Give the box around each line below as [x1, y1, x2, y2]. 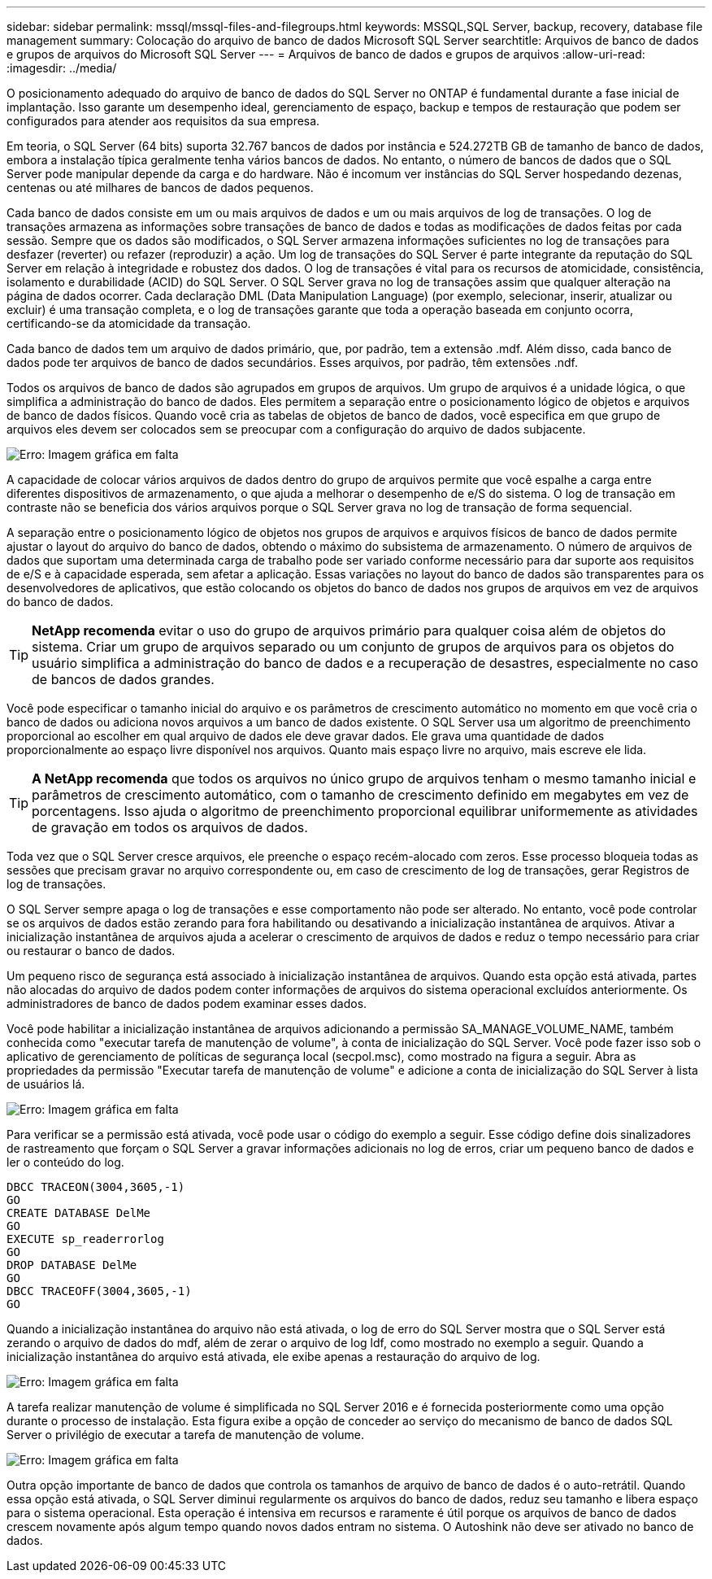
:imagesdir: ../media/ [7, 61, 117, 75]
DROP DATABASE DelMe [7, 1258, 137, 1271]
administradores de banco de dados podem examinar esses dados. [7, 997, 367, 1010]
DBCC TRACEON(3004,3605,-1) [7, 1180, 185, 1193]
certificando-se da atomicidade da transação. [7, 316, 251, 330]
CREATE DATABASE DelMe [7, 1206, 151, 1219]
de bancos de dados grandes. [32, 671, 215, 687]
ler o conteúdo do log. [7, 1155, 124, 1169]
